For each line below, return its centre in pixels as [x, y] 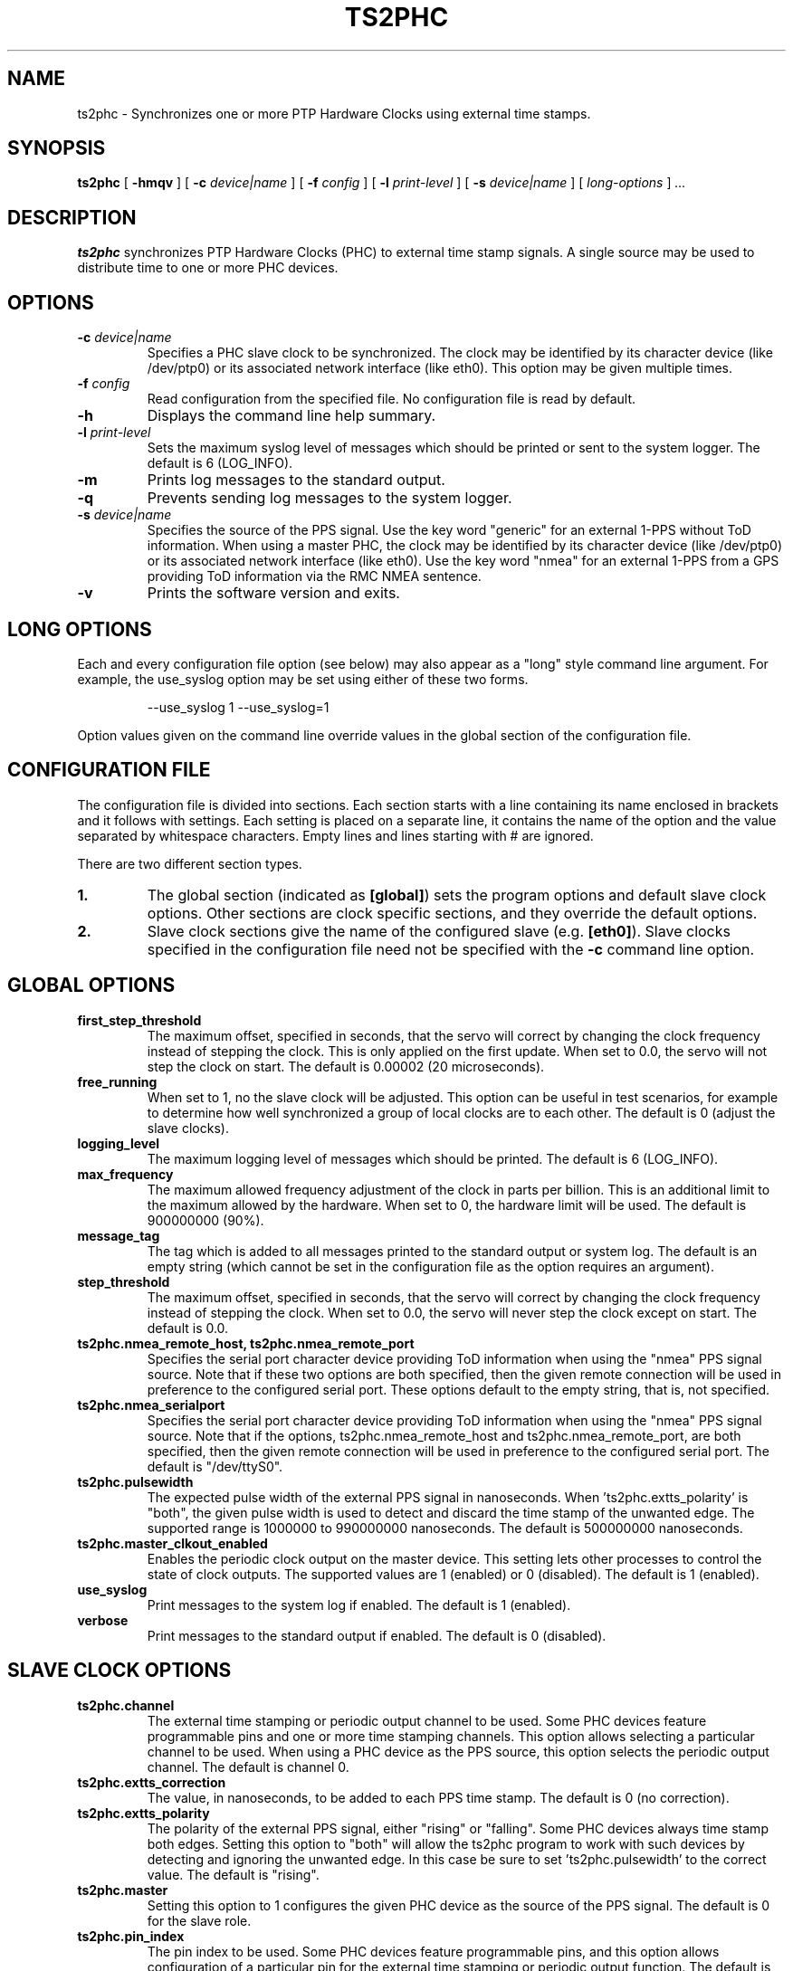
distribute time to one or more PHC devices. [208, 268]
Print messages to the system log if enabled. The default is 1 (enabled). [359, 1604]
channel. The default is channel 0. [248, 1766]
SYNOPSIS [57, 148]
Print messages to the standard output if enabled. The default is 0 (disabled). [377, 1635]
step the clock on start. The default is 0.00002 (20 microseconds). [346, 1066]
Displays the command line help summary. [291, 416]
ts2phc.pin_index [131, 1936]
